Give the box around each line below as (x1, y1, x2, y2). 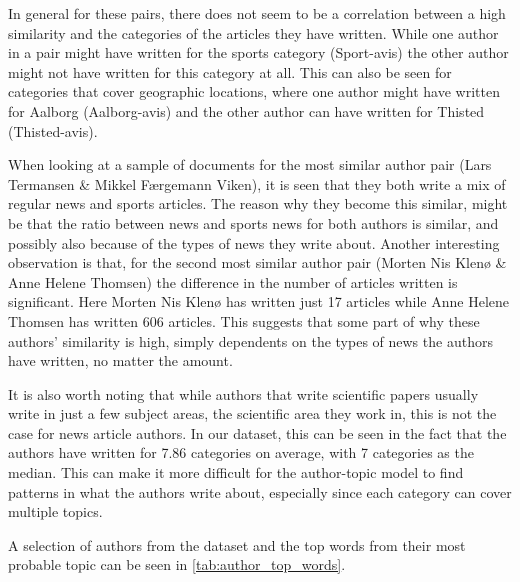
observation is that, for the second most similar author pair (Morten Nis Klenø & (8, 252, 507, 273)
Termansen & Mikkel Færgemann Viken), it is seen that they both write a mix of (8, 173, 506, 194)
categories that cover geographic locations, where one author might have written (8, 81, 500, 102)
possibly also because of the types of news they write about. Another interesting (8, 232, 500, 253)
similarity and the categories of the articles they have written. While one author (8, 22, 499, 43)
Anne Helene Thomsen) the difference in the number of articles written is (8, 271, 458, 292)
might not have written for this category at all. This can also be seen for (8, 61, 452, 82)
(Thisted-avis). (8, 120, 98, 141)
